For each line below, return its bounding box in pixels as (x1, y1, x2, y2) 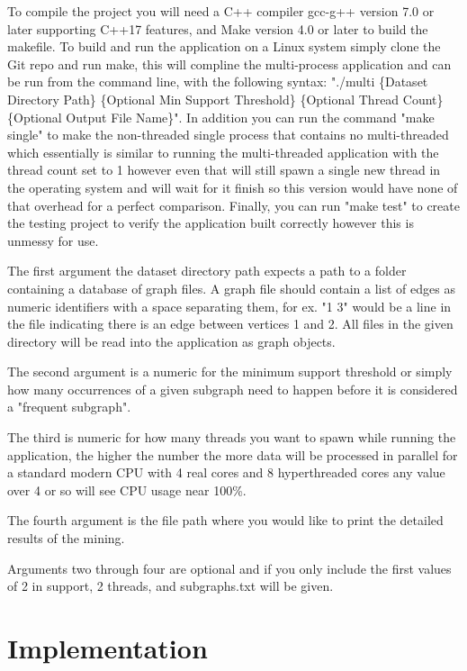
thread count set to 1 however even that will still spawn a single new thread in (7, 160, 441, 179)
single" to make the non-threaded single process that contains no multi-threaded (7, 125, 449, 144)
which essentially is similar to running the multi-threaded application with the (7, 142, 439, 161)
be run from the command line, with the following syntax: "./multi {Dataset (7, 72, 428, 91)
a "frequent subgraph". (7, 397, 131, 416)
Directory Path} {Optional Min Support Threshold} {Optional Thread (7, 89, 400, 108)
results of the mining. (7, 529, 125, 548)
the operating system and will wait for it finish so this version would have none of (7, 177, 458, 196)
